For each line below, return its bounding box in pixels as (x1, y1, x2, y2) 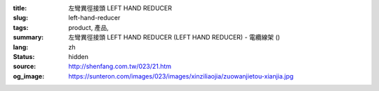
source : (13, 63, 36, 71)
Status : (13, 52, 35, 60)
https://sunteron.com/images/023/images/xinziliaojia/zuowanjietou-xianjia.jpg (68, 72, 294, 80)
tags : (13, 23, 29, 31)
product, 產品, (68, 23, 109, 31)
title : (13, 4, 27, 12)
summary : (13, 33, 44, 42)
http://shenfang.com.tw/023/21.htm (68, 63, 172, 71)
